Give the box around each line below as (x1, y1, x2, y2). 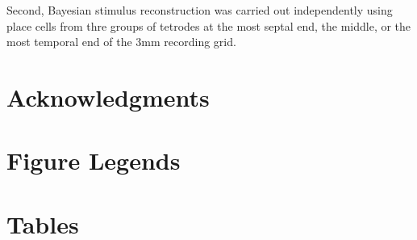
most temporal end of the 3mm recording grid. (6, 33, 236, 50)
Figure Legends (6, 144, 181, 177)
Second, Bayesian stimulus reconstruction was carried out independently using (6, 2, 393, 18)
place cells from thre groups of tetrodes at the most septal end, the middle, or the (6, 17, 411, 34)
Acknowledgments (6, 80, 210, 113)
